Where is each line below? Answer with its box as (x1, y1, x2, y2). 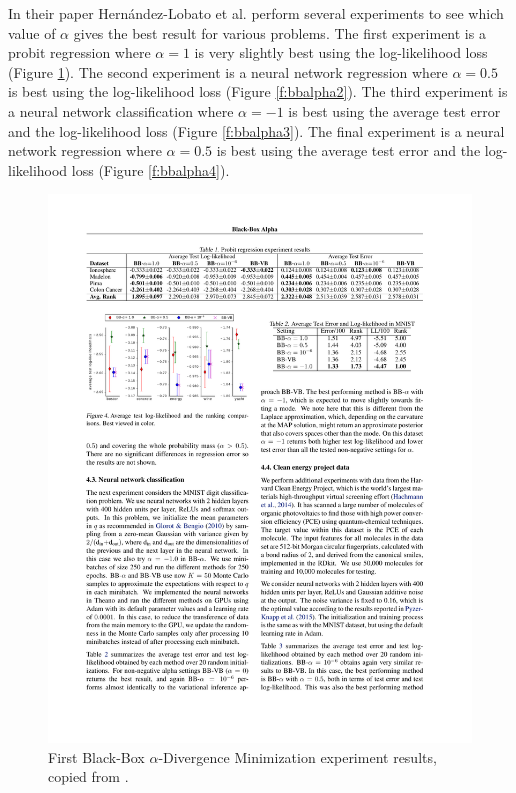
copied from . (48, 766, 129, 787)
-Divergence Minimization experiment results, (158, 746, 437, 767)
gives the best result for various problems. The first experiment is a (73, 22, 486, 43)
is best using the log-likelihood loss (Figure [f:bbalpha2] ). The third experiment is (8, 81, 508, 102)
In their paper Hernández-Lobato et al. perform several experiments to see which (8, 3, 504, 23)
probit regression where (8, 42, 151, 63)
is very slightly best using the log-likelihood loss (194, 42, 488, 63)
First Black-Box (48, 746, 145, 767)
